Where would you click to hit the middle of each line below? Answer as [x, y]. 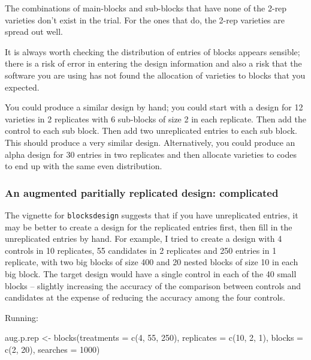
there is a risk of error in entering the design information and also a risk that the [153, 63]
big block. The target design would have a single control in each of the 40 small [151, 273]
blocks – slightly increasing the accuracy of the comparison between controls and [153, 285]
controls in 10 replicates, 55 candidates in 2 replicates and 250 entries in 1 [141, 250]
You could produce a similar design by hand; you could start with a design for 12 [154, 107]
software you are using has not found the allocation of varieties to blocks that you [155, 75]
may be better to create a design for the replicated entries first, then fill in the [149, 226]
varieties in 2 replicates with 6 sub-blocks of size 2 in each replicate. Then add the [155, 118]
